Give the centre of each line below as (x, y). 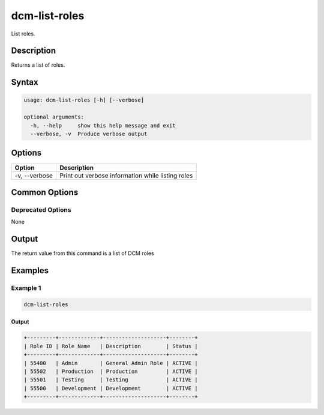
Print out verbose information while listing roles (126, 176)
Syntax (25, 82)
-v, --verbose (34, 176)
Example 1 (26, 287)
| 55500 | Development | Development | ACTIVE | (111, 388)
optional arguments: (54, 117)
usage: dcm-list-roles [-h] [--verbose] (84, 100)
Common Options (45, 192)
